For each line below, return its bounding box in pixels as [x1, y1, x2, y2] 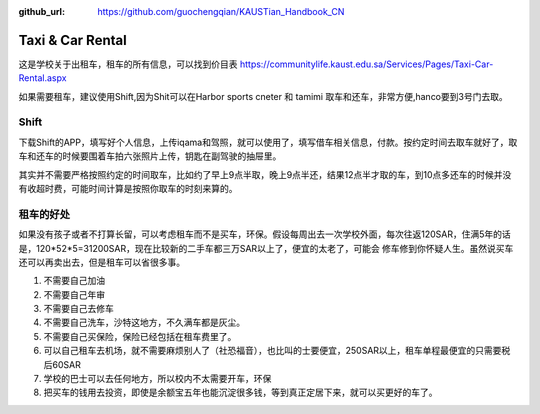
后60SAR [43, 358, 82, 370]
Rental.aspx [18, 72, 67, 84]
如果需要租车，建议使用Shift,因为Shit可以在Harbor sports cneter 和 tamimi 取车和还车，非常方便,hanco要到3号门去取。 [18, 90, 509, 102]
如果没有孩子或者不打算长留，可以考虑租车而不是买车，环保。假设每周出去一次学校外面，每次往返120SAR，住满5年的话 [18, 228, 512, 240]
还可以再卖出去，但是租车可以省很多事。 [18, 256, 185, 268]
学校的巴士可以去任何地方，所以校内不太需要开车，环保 [43, 373, 272, 385]
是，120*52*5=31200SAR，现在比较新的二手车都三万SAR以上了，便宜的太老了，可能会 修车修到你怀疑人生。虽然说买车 [18, 242, 514, 254]
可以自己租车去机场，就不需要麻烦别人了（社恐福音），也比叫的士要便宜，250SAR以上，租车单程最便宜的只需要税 [43, 345, 511, 357]
